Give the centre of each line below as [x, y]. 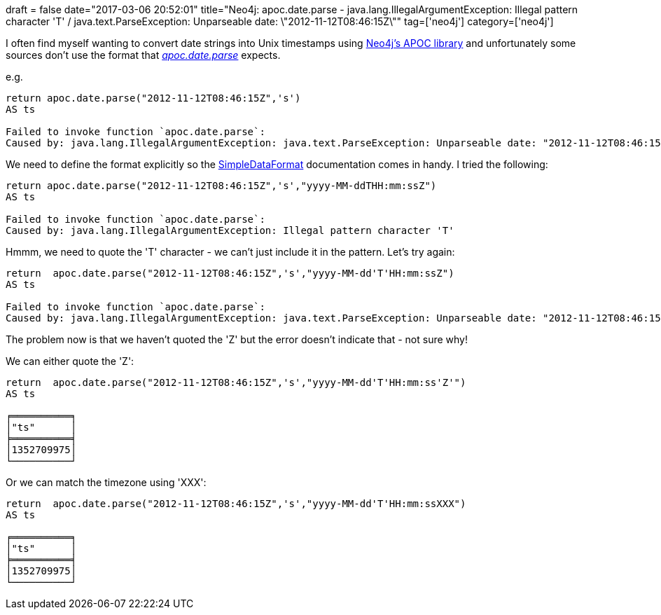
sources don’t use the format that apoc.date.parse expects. [143, 55]
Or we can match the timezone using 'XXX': [106, 482]
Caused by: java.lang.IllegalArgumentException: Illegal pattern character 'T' [230, 230]
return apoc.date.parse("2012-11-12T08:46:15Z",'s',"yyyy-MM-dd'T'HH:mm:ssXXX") [236, 504]
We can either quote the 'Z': [70, 361]
